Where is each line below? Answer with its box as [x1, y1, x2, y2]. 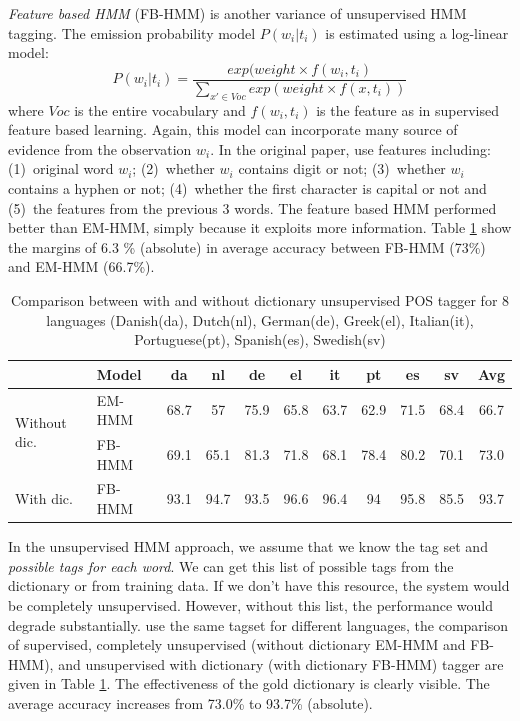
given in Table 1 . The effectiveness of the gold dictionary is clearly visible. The [8, 673, 490, 694]
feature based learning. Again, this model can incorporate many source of [8, 119, 458, 140]
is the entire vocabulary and [74, 99, 246, 120]
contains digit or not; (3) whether [238, 158, 446, 179]
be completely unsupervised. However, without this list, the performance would [8, 594, 494, 615]
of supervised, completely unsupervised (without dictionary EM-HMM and [8, 634, 466, 655]
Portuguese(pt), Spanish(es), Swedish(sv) [134, 329, 386, 350]
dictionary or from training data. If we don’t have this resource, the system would [8, 575, 510, 596]
